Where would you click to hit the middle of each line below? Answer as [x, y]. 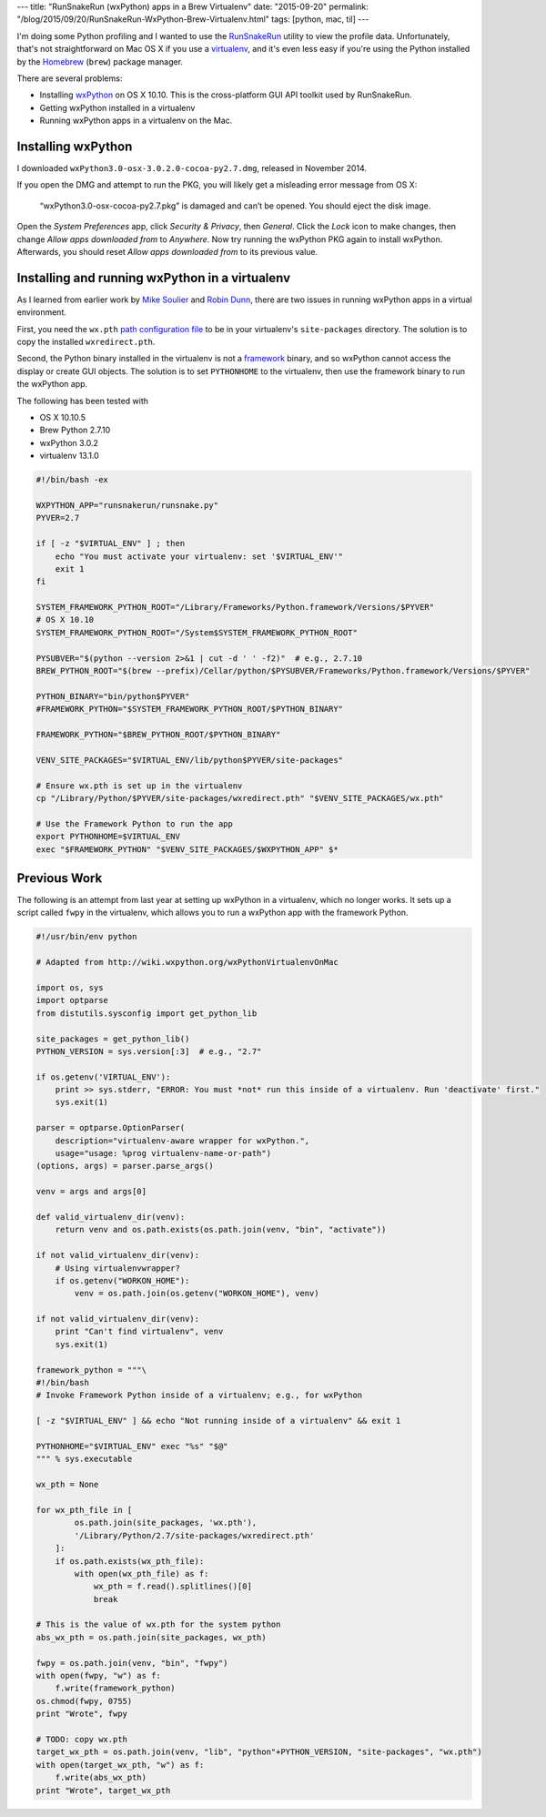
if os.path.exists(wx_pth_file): [130, 1561]
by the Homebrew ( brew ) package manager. [100, 61]
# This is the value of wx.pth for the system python [158, 1624]
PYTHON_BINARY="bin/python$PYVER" [113, 696]
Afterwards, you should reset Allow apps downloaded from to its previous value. [167, 251]
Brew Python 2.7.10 [75, 430]
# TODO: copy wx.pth [81, 1739]
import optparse [72, 1000]
